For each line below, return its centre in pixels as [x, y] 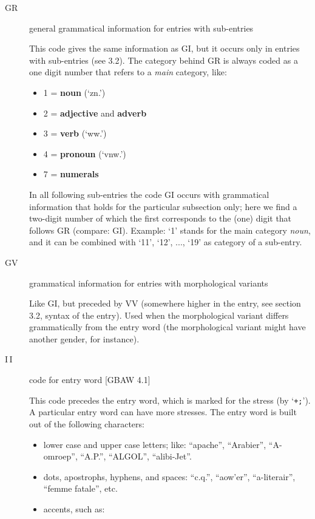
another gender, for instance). [84, 338]
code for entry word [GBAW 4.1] [90, 380]
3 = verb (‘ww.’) [75, 133]
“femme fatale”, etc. [80, 488]
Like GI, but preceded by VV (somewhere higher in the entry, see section [165, 303]
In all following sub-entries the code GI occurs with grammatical [149, 194]
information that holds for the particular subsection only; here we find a [163, 206]
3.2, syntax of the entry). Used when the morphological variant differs [159, 315]
